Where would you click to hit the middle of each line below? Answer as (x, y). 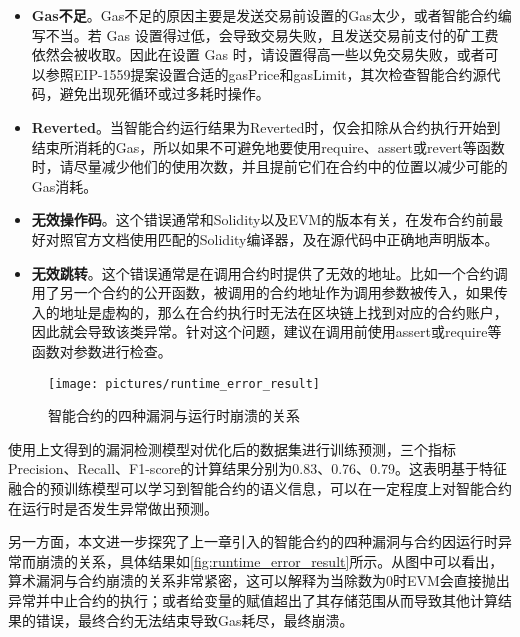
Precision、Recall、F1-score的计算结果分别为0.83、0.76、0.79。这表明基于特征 (257, 468)
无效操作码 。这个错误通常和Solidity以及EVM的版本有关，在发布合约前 (260, 219)
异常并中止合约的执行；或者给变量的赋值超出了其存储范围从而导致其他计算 (253, 599)
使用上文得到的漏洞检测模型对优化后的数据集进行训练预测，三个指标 (232, 448)
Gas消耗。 (64, 185)
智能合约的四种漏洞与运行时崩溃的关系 (174, 415)
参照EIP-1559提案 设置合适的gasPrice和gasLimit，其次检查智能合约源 (266, 73)
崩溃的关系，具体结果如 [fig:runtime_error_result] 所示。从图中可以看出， (269, 560)
